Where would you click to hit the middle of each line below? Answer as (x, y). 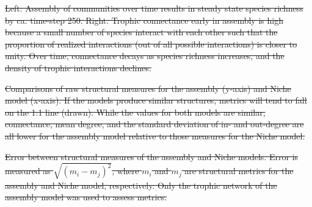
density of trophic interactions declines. (78, 67)
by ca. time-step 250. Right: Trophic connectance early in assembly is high (144, 20)
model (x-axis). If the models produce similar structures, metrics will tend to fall (156, 100)
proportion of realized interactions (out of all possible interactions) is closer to (151, 44)
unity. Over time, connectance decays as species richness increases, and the (145, 56)
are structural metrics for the (239, 171)
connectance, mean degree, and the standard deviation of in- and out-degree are (154, 124)
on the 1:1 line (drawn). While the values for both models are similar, (135, 112)
